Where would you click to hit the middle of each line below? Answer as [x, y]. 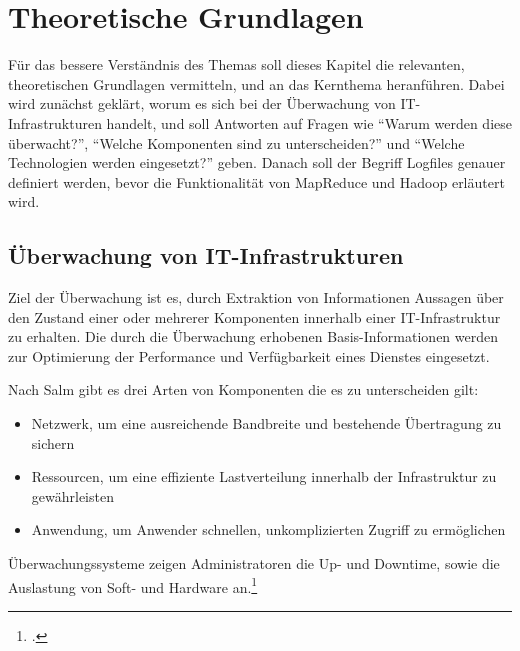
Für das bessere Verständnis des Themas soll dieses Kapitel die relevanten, [236, 64]
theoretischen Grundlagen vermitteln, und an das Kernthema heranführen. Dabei [256, 83]
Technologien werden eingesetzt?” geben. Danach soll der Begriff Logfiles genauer [257, 162]
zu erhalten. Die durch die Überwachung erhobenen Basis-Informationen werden [253, 336]
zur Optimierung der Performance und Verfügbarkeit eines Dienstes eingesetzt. [249, 355]
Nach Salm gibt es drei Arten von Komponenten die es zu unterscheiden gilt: [243, 389]
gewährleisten [72, 495]
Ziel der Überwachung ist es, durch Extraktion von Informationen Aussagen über [256, 297]
